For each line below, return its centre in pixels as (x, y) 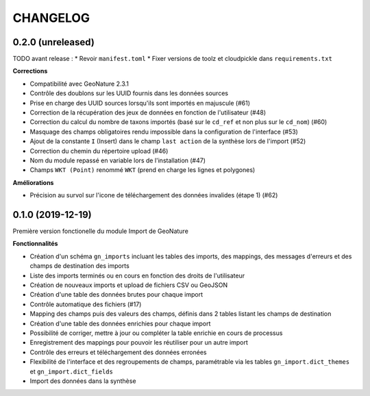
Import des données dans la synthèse (83, 381)
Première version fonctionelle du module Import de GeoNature (100, 231)
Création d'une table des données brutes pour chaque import (116, 295)
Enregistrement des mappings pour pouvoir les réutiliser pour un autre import (139, 343)
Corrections (30, 71)
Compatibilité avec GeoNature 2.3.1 (79, 84)
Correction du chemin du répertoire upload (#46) (99, 151)
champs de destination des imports (79, 266)
